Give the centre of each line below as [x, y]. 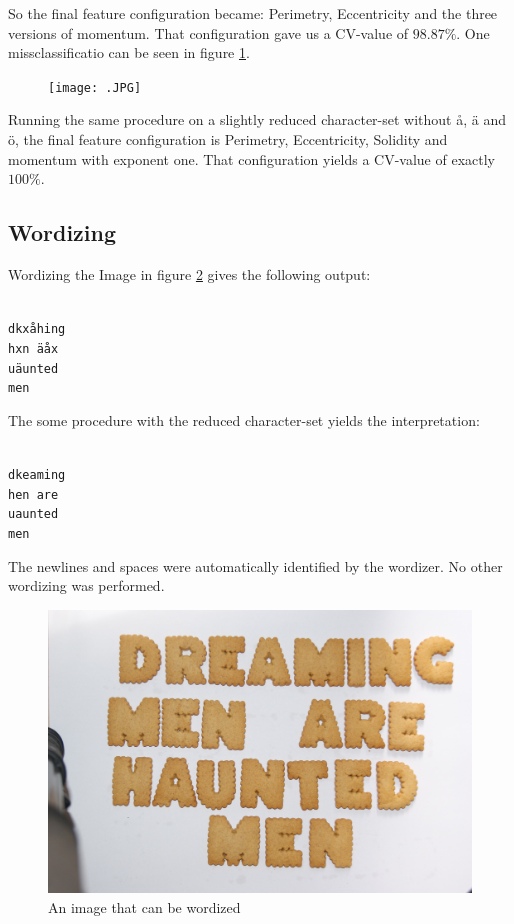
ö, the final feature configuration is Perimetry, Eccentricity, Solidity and [228, 139]
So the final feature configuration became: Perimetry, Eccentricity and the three [253, 13]
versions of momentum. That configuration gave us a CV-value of [208, 32]
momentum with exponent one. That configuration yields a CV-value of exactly [252, 158]
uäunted [33, 368]
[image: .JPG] [95, 87]
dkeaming [37, 475]
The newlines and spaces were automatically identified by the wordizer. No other [255, 565]
